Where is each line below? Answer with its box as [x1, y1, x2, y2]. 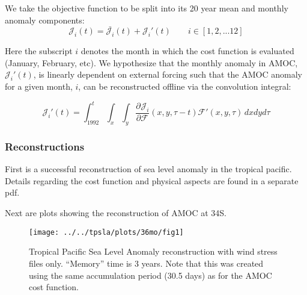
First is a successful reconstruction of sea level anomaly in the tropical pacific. [5, 163, 292, 175]
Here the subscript [5, 45, 73, 57]
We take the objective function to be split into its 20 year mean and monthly [5, 2, 288, 14]
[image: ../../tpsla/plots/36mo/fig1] [29, 228, 184, 237]
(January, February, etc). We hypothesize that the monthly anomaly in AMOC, [5, 56, 298, 69]
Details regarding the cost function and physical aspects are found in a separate [5, 174, 299, 187]
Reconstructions [5, 139, 85, 154]
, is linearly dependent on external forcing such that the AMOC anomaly [33, 68, 302, 81]
